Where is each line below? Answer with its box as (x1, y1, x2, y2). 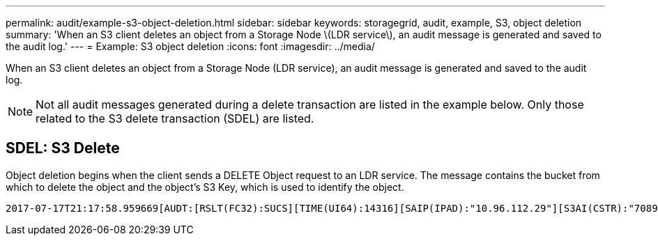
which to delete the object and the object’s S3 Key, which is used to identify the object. (6, 180, 404, 193)
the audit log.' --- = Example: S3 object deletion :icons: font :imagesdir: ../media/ (6, 40, 375, 52)
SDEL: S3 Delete (6, 139, 120, 157)
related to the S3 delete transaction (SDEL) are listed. (36, 111, 314, 125)
